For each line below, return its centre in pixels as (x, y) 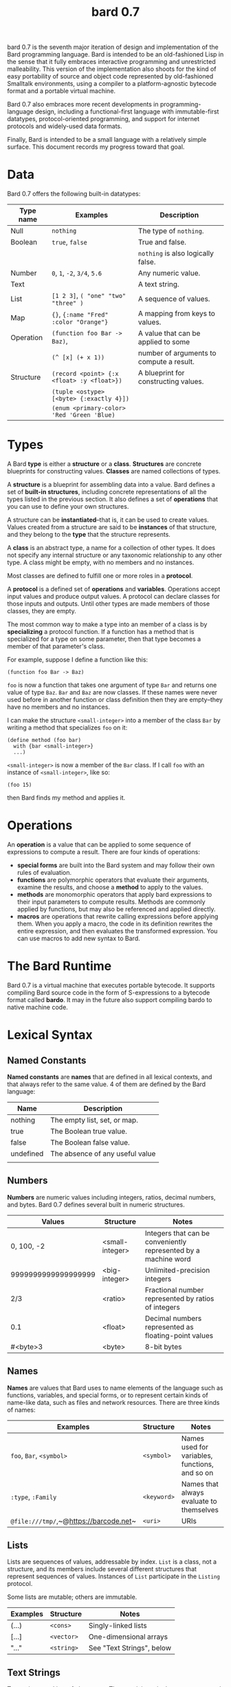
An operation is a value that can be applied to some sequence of (99, 845)
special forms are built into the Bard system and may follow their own (116, 865)
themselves (200, 1509)
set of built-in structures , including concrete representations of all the (107, 492)
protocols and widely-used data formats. (65, 126)
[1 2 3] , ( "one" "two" (89, 295)
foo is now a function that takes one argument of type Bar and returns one (112, 685)
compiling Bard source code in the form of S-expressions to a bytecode (109, 993)
